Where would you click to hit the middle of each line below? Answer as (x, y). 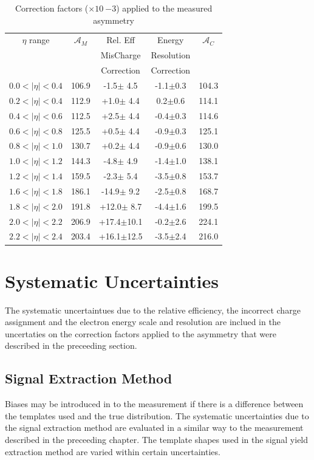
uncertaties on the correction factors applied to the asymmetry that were (141, 333)
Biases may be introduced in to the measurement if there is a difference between (154, 404)
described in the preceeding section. (71, 345)
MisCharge (121, 55)
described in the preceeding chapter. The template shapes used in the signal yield (157, 439)
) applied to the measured (164, 8)
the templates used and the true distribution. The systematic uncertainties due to (157, 415)
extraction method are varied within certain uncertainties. (113, 451)
